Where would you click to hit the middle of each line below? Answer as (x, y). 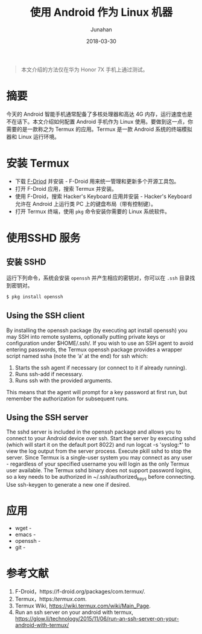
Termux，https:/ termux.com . (51, 599)
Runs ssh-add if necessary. (49, 374)
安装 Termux (38, 163)
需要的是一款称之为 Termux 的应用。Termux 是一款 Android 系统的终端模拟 (99, 129)
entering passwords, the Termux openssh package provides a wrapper (94, 349)
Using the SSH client (46, 315)
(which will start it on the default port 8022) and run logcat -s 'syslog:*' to (98, 445)
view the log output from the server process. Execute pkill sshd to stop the (99, 451)
